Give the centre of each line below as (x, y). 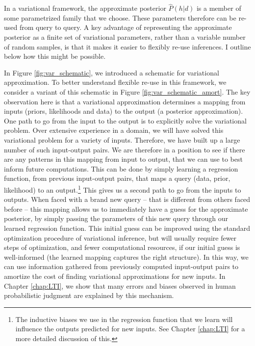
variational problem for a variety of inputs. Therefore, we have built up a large (122, 139)
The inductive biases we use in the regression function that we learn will (124, 319)
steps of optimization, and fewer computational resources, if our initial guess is (122, 247)
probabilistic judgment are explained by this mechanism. (89, 295)
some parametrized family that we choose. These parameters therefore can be (120, 17)
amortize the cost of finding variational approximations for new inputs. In (115, 276)
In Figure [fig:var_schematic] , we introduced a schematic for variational (112, 72)
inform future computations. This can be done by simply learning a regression (121, 168)
